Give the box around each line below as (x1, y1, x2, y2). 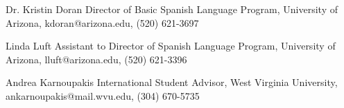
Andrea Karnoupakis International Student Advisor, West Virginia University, (6, 75, 338, 89)
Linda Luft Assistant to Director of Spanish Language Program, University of (6, 39, 336, 53)
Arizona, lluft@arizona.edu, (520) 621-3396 (6, 52, 187, 66)
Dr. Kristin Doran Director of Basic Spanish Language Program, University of (6, 2, 338, 16)
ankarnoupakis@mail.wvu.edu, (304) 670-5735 (6, 88, 200, 102)
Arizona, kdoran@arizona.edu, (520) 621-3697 (6, 15, 199, 30)
